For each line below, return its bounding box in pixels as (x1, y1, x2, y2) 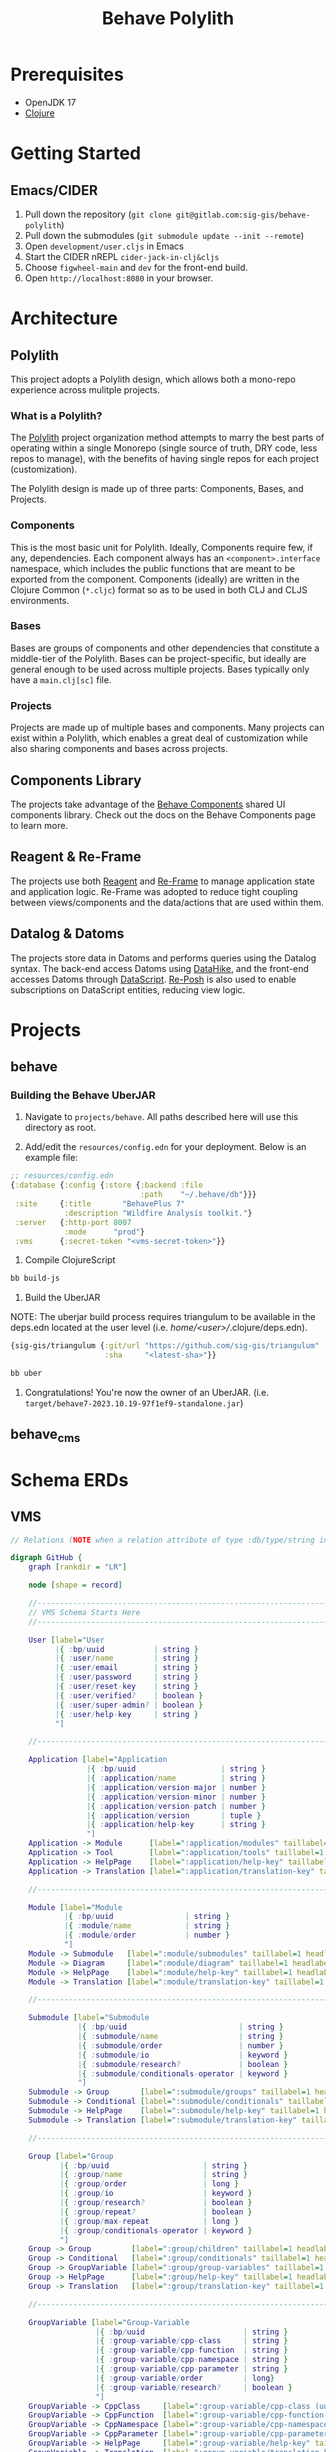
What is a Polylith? (10, 408, 103, 422)
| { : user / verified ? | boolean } (54, 1690, 203, 1701)
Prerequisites (10, 63, 125, 86)
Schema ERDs (10, 1468, 129, 1491)
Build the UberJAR (24, 1292, 101, 1304)
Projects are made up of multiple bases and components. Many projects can (10, 722, 325, 734)
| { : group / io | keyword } (59, 2188, 253, 2199)
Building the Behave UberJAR (10, 1088, 156, 1102)
